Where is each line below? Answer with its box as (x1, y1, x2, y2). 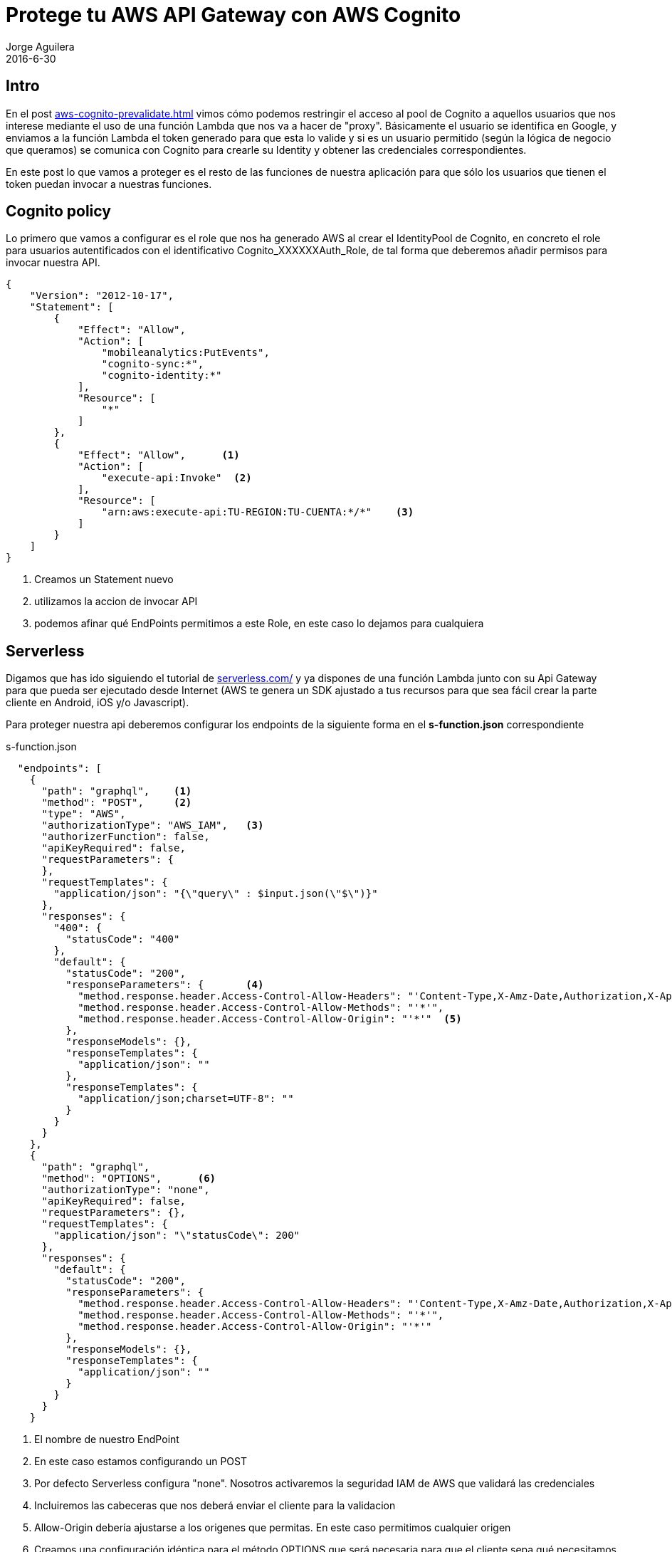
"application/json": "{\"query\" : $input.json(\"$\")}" (53, 888, 378, 900)
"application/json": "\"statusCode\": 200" (53, 1229, 300, 1242)
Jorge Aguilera (6, 40, 75, 53)
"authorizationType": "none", (41, 1184, 210, 1196)
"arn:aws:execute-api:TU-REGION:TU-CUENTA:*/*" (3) (101, 506, 414, 518)
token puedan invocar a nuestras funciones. (6, 177, 212, 190)
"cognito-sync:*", (101, 358, 204, 370)
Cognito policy (6, 202, 111, 221)
